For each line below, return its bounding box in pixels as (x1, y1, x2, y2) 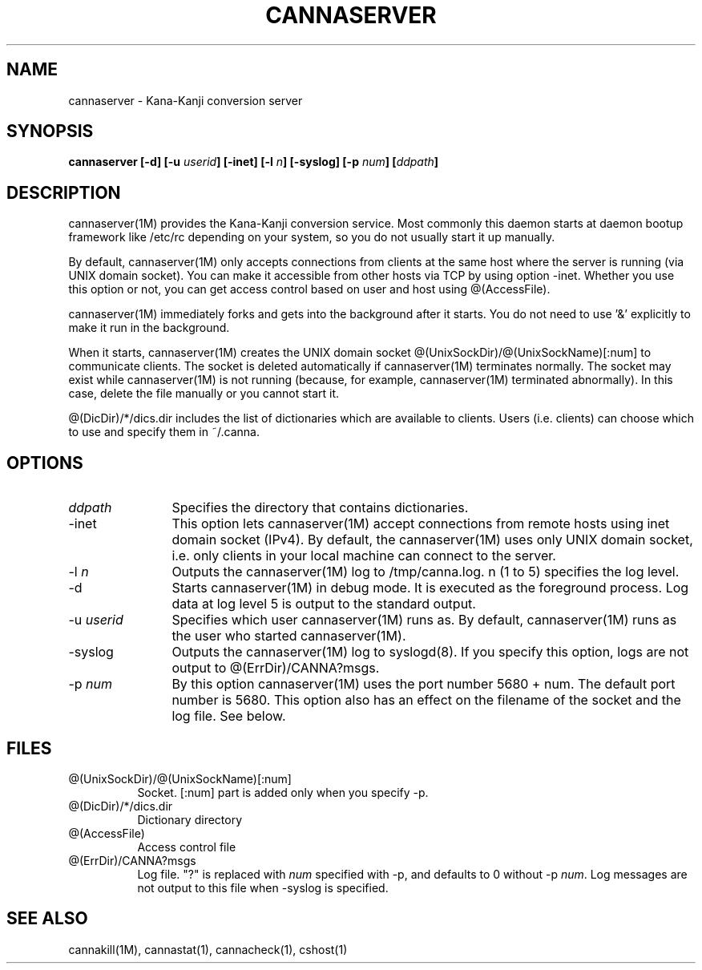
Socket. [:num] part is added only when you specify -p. (137, 785, 429, 799)
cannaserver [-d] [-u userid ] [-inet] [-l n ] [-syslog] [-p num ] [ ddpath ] (68, 155, 439, 169)
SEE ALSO (6, 908, 88, 929)
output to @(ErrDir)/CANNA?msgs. (171, 660, 380, 677)
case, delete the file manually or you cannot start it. (68, 386, 340, 401)
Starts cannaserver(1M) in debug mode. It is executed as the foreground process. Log (171, 580, 689, 596)
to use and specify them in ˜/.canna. (68, 425, 260, 439)
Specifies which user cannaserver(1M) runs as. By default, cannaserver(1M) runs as (171, 612, 677, 628)
